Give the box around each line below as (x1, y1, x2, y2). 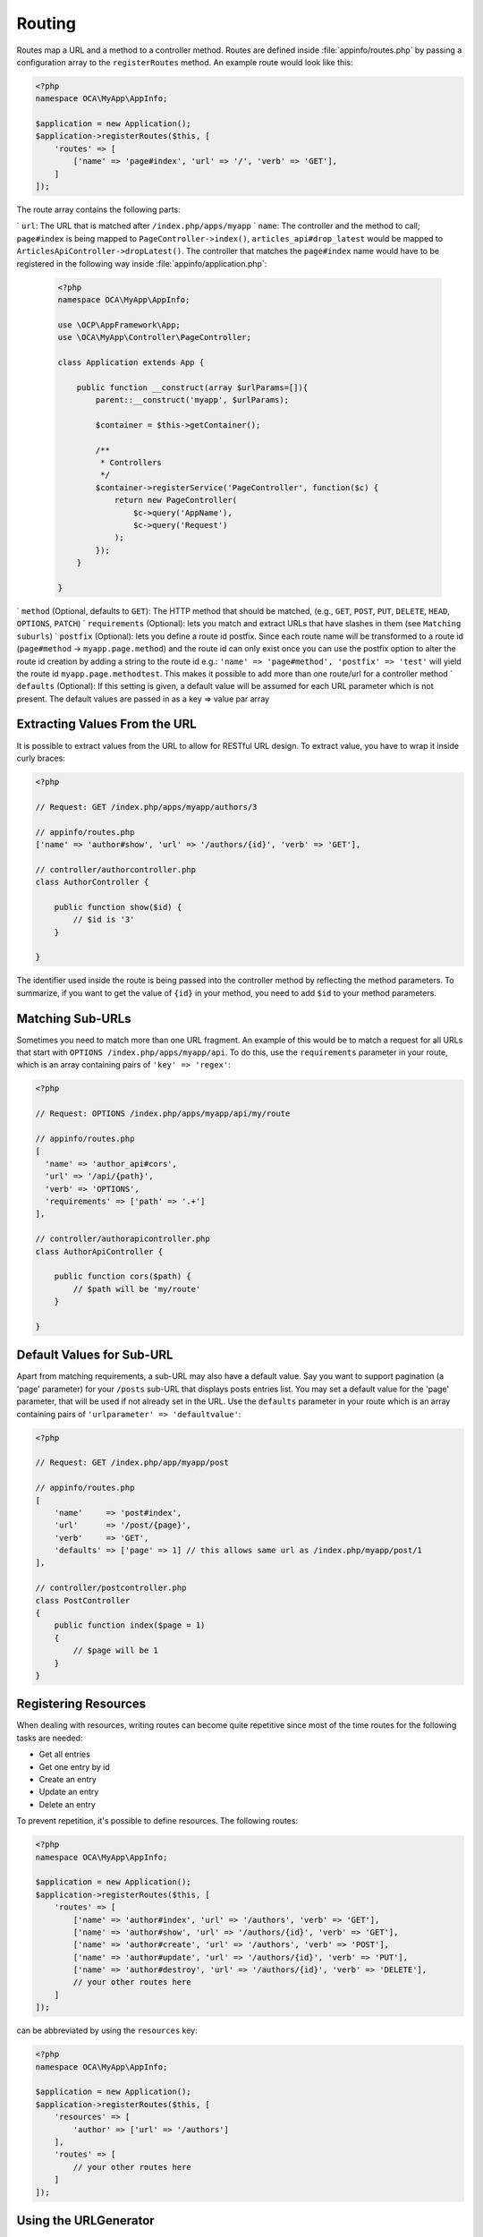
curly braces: (16, 753, 66, 763)
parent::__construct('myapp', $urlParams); (95, 395, 290, 405)
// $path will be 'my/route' (72, 1284, 201, 1294)
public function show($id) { (54, 902, 182, 912)
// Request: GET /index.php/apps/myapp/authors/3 (35, 802, 258, 812)
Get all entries (38, 1749, 91, 1760)
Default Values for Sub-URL (16, 1348, 174, 1363)
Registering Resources (16, 1697, 147, 1712)
